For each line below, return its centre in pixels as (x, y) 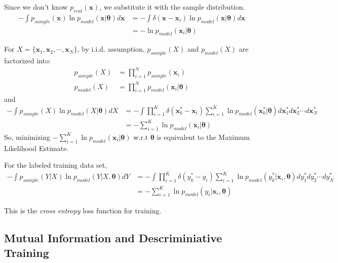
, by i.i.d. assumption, (111, 49)
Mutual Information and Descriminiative (113, 237)
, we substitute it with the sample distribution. (172, 7)
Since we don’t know (36, 7)
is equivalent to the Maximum (203, 137)
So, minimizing (27, 137)
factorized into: (27, 61)
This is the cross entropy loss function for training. (83, 210)
